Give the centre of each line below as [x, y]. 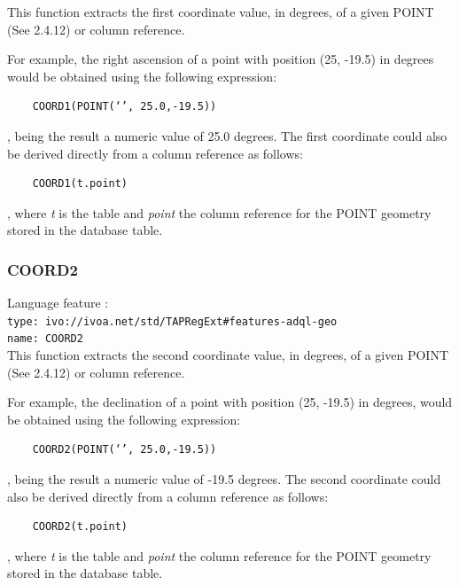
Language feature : [58, 303]
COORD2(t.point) [80, 527]
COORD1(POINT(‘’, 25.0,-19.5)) [124, 107]
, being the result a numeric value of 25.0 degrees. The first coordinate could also [227, 135]
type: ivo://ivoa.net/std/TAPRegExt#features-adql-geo [172, 321]
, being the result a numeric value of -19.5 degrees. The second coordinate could [224, 479]
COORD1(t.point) [80, 184]
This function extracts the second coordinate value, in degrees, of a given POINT [228, 355]
